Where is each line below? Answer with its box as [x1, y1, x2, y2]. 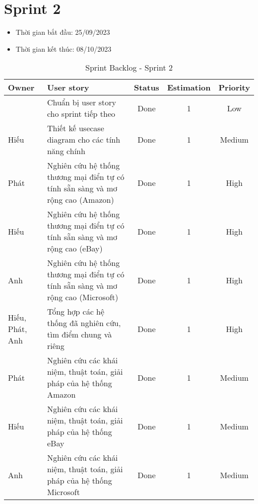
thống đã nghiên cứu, [47, 317, 121, 329]
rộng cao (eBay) [47, 243, 103, 254]
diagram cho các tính [47, 134, 121, 146]
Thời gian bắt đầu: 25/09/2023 [15, 27, 110, 37]
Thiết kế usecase [47, 122, 104, 134]
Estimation [167, 82, 211, 93]
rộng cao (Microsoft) [47, 291, 119, 303]
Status [133, 82, 159, 93]
